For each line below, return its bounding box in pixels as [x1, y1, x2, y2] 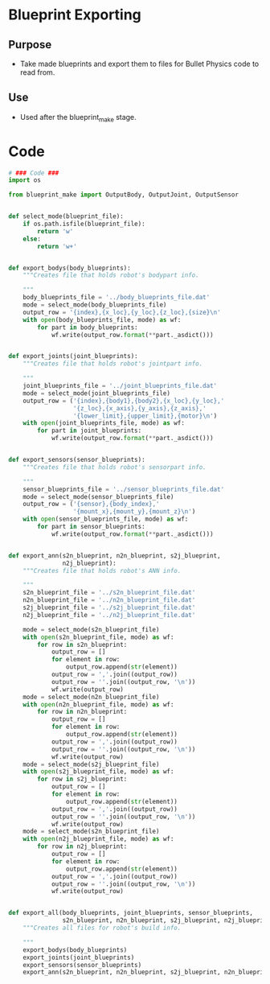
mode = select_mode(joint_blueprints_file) [22, 389, 171, 397]
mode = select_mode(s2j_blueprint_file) [22, 760, 160, 768]
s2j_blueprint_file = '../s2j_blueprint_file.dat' [22, 603, 196, 612]
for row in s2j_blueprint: [37, 775, 128, 784]
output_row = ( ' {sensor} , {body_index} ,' [22, 500, 160, 508]
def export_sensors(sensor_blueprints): [8, 456, 146, 464]
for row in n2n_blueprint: [37, 708, 128, 716]
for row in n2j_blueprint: [37, 842, 128, 850]
